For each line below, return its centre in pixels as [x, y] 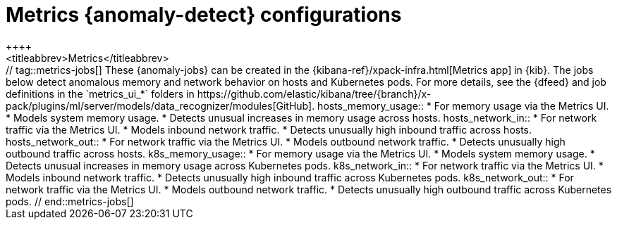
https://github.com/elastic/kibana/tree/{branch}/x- [314, 94]
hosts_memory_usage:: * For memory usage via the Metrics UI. [463, 105]
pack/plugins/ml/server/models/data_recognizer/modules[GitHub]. [160, 105]
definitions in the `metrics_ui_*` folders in [100, 94]
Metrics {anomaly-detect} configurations [204, 15]
